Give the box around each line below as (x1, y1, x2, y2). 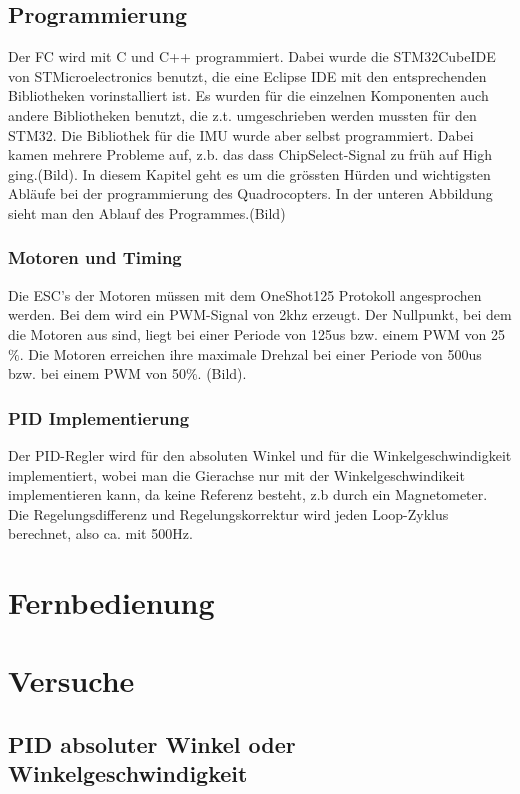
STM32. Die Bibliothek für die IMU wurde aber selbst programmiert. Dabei (8, 124, 474, 145)
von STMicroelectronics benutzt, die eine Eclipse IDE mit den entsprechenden (8, 65, 487, 86)
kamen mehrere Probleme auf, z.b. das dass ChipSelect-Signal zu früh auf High (8, 144, 492, 165)
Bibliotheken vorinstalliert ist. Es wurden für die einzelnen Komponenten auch (8, 85, 489, 106)
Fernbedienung (8, 582, 215, 623)
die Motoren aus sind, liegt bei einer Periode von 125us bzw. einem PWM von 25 (8, 323, 505, 344)
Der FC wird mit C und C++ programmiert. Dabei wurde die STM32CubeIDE (8, 46, 496, 67)
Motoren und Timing (8, 245, 182, 270)
